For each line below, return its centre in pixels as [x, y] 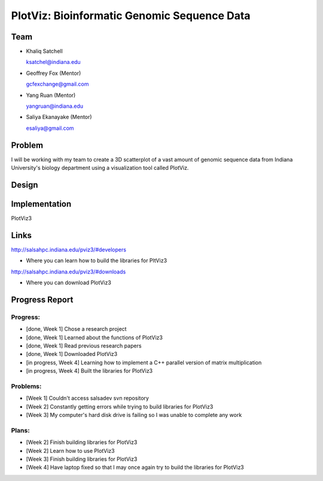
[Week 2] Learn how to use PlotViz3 [70, 450]
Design [25, 185]
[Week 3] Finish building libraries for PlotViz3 [82, 459]
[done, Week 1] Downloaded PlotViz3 [72, 354]
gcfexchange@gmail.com [57, 84]
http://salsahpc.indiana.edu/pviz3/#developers [69, 249]
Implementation [41, 204]
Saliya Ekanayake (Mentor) [59, 117]
